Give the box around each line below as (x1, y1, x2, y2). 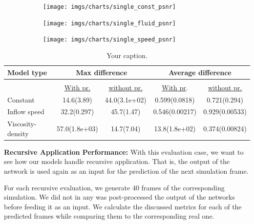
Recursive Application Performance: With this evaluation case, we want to (4, 146, 244, 157)
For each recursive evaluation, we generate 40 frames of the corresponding (4, 182, 225, 192)
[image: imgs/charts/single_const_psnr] (43, 3, 176, 10)
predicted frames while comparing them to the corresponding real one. (4, 211, 214, 221)
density (7, 128, 29, 138)
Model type (7, 67, 47, 77)
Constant (7, 94, 35, 104)
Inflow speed (7, 106, 44, 117)
